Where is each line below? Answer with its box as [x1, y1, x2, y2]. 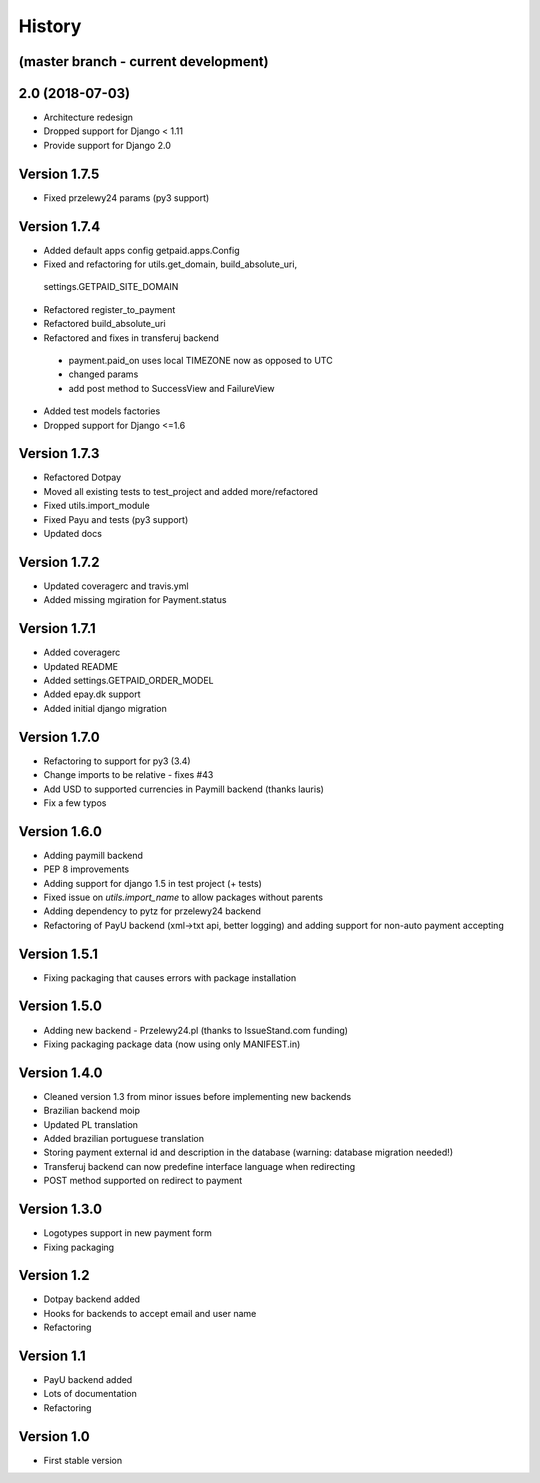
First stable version [43, 1454, 123, 1466]
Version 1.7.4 [18, 218, 101, 235]
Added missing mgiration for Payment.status [43, 594, 227, 606]
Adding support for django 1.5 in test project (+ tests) [43, 877, 262, 889]
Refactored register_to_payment [43, 303, 176, 315]
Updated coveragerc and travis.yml [43, 580, 189, 592]
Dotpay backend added [43, 1293, 140, 1305]
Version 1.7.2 [18, 553, 100, 570]
